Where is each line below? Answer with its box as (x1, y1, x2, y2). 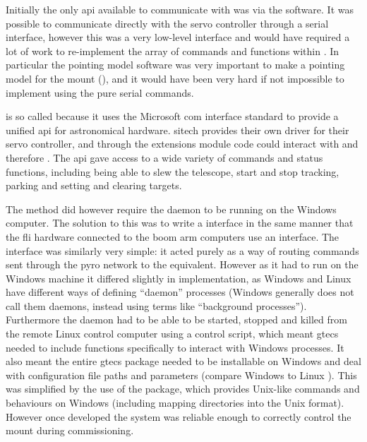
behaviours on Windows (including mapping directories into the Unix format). (6, 395, 344, 410)
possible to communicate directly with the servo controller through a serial (6, 16, 329, 30)
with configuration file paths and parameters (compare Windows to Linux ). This (6, 367, 357, 382)
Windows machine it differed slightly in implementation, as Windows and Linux (6, 270, 351, 285)
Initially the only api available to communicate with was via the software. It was (6, 2, 354, 16)
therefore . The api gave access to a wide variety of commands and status (6, 150, 323, 165)
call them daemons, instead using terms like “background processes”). (6, 298, 307, 313)
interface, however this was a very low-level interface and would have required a (6, 30, 350, 44)
